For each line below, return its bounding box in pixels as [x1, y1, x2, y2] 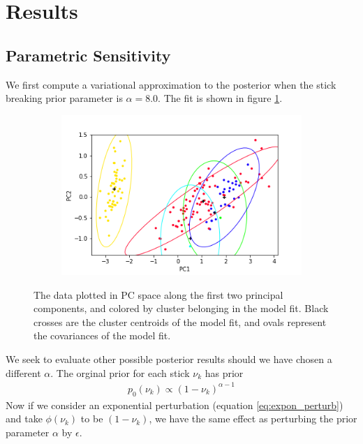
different [6, 365, 41, 380]
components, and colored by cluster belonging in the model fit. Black [34, 301, 329, 316]
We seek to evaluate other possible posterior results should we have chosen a [6, 352, 332, 367]
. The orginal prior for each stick [50, 365, 190, 380]
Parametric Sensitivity [6, 44, 171, 66]
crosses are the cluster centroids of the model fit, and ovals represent [34, 314, 327, 329]
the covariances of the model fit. [34, 328, 171, 343]
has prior [205, 365, 244, 380]
